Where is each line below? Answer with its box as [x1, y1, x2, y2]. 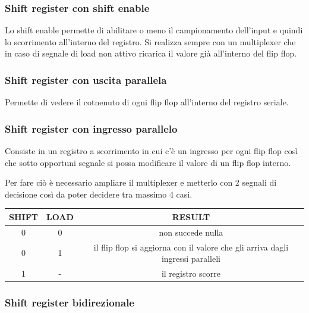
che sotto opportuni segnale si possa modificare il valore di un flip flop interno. [5, 156, 291, 168]
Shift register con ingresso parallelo [5, 121, 178, 136]
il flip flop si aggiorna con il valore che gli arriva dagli [93, 240, 289, 253]
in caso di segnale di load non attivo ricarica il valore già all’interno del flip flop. [5, 47, 297, 60]
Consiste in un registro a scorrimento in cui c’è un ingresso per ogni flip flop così [5, 145, 298, 157]
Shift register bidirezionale [5, 295, 134, 310]
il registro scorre [161, 267, 220, 280]
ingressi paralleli [161, 252, 220, 265]
